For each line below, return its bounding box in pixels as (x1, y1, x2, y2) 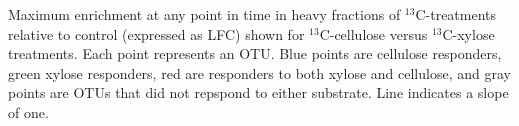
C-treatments (415, 4, 497, 24)
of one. (8, 101, 49, 122)
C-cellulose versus (319, 23, 428, 44)
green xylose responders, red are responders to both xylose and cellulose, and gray (8, 62, 511, 83)
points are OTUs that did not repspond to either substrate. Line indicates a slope (8, 82, 509, 103)
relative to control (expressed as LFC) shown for (8, 23, 305, 44)
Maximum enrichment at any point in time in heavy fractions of (8, 4, 401, 24)
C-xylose (442, 23, 495, 44)
